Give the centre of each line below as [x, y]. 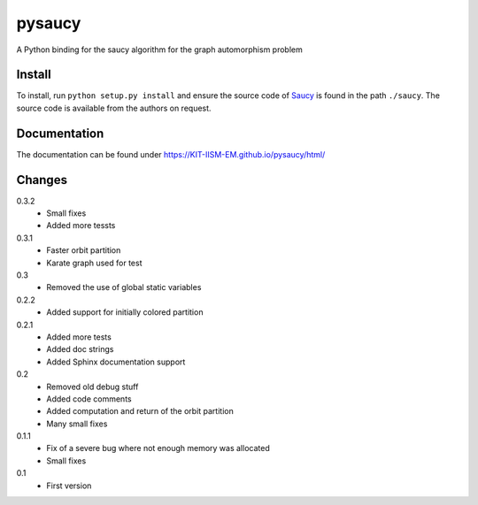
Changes [42, 180]
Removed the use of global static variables [124, 287]
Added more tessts [81, 226]
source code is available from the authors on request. [114, 108]
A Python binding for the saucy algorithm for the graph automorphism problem [159, 50]
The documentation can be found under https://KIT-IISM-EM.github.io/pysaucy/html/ [171, 154]
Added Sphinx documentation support [116, 362]
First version [69, 486]
